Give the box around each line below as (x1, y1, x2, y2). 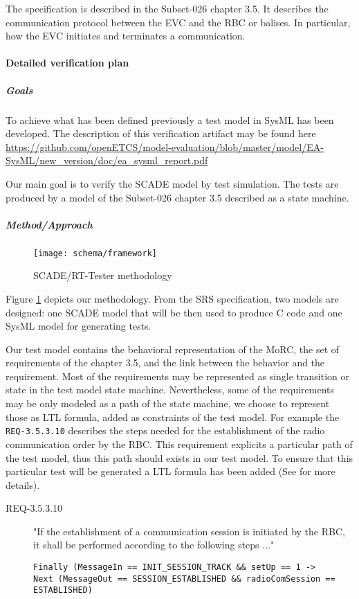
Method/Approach (6, 217, 93, 231)
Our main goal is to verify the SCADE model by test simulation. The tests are (6, 176, 339, 190)
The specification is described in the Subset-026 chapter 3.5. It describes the (6, 1, 329, 15)
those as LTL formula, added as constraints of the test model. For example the (6, 409, 340, 424)
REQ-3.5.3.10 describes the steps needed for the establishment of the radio (6, 423, 325, 438)
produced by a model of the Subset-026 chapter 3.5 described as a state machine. (6, 190, 349, 204)
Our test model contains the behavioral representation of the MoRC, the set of (6, 341, 340, 356)
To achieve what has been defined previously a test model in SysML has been (6, 112, 334, 127)
